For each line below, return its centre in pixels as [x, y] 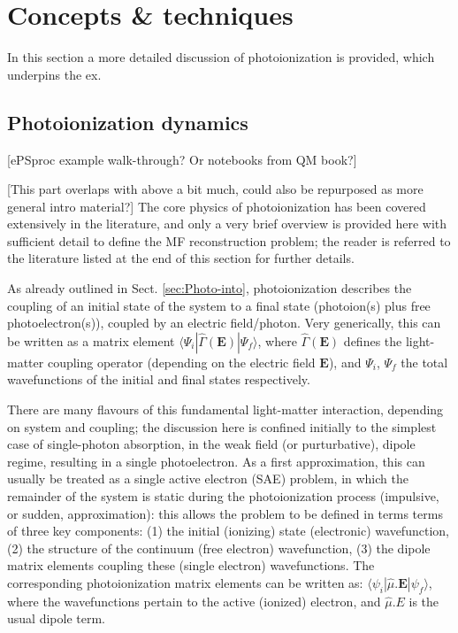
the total [424, 362]
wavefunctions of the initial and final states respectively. [159, 379]
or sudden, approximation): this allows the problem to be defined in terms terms [225, 513]
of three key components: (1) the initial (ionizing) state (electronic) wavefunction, [228, 531]
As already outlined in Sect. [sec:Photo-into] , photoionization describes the [210, 288]
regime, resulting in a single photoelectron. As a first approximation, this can [216, 461]
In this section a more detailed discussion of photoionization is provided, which [221, 57]
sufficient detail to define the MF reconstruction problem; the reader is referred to [229, 240]
